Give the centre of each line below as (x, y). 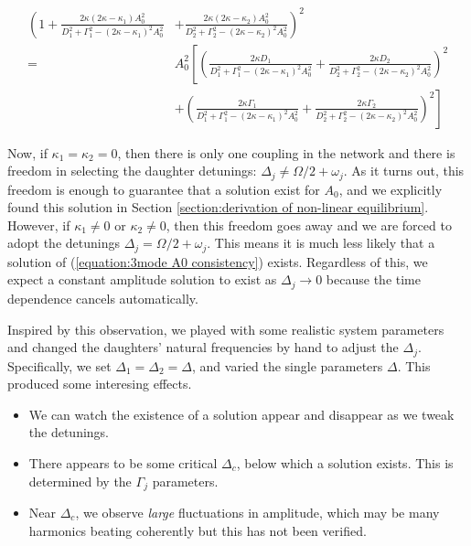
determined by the (80, 481)
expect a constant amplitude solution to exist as (142, 279)
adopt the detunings (64, 243)
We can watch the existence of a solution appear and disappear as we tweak (241, 414)
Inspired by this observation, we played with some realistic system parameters (226, 329)
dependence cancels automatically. (103, 298)
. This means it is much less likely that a (321, 243)
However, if (39, 225)
